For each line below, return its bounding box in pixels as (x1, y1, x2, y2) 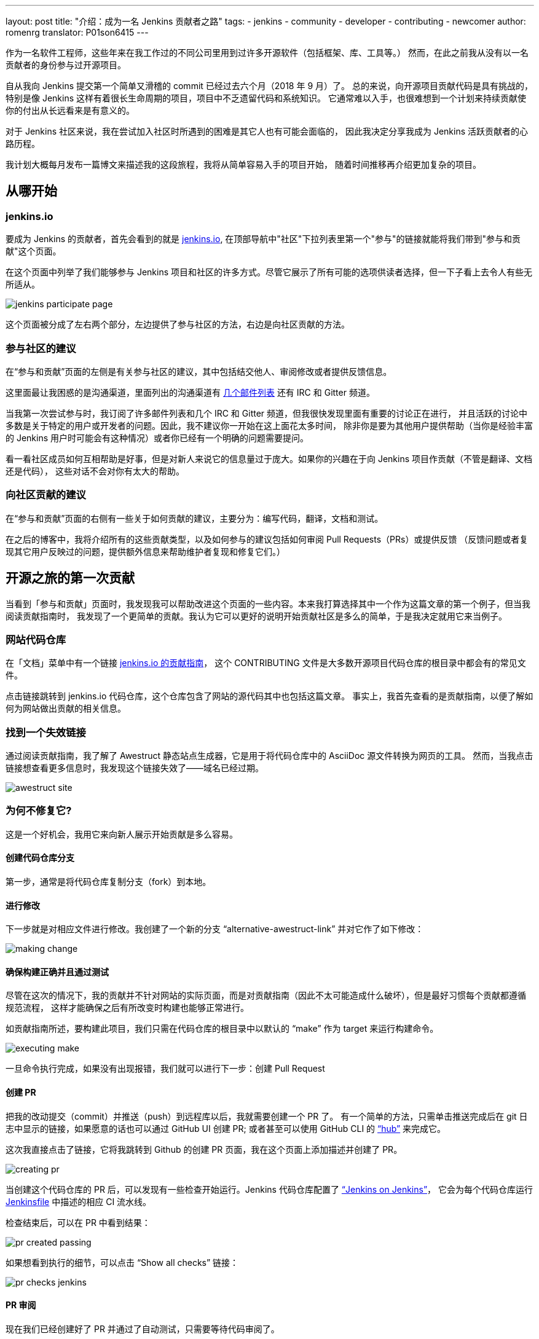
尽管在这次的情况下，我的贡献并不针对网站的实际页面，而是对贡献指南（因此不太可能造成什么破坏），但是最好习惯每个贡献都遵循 (6, 990, 526, 1001)
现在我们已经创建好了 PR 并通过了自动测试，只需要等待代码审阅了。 (6, 1323, 280, 1334)
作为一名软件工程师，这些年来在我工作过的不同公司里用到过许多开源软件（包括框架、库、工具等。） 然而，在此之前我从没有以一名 (6, 47, 529, 58)
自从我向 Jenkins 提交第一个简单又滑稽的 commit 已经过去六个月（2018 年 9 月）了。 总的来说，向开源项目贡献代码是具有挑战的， (6, 80, 533, 91)
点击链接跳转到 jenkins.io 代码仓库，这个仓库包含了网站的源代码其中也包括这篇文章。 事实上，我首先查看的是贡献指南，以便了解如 (6, 691, 533, 702)
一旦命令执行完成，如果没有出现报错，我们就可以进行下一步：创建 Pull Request (6, 1063, 325, 1074)
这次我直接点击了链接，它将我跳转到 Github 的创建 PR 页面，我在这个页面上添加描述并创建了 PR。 (6, 1144, 403, 1155)
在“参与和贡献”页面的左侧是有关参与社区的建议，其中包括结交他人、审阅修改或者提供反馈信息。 (6, 366, 392, 377)
